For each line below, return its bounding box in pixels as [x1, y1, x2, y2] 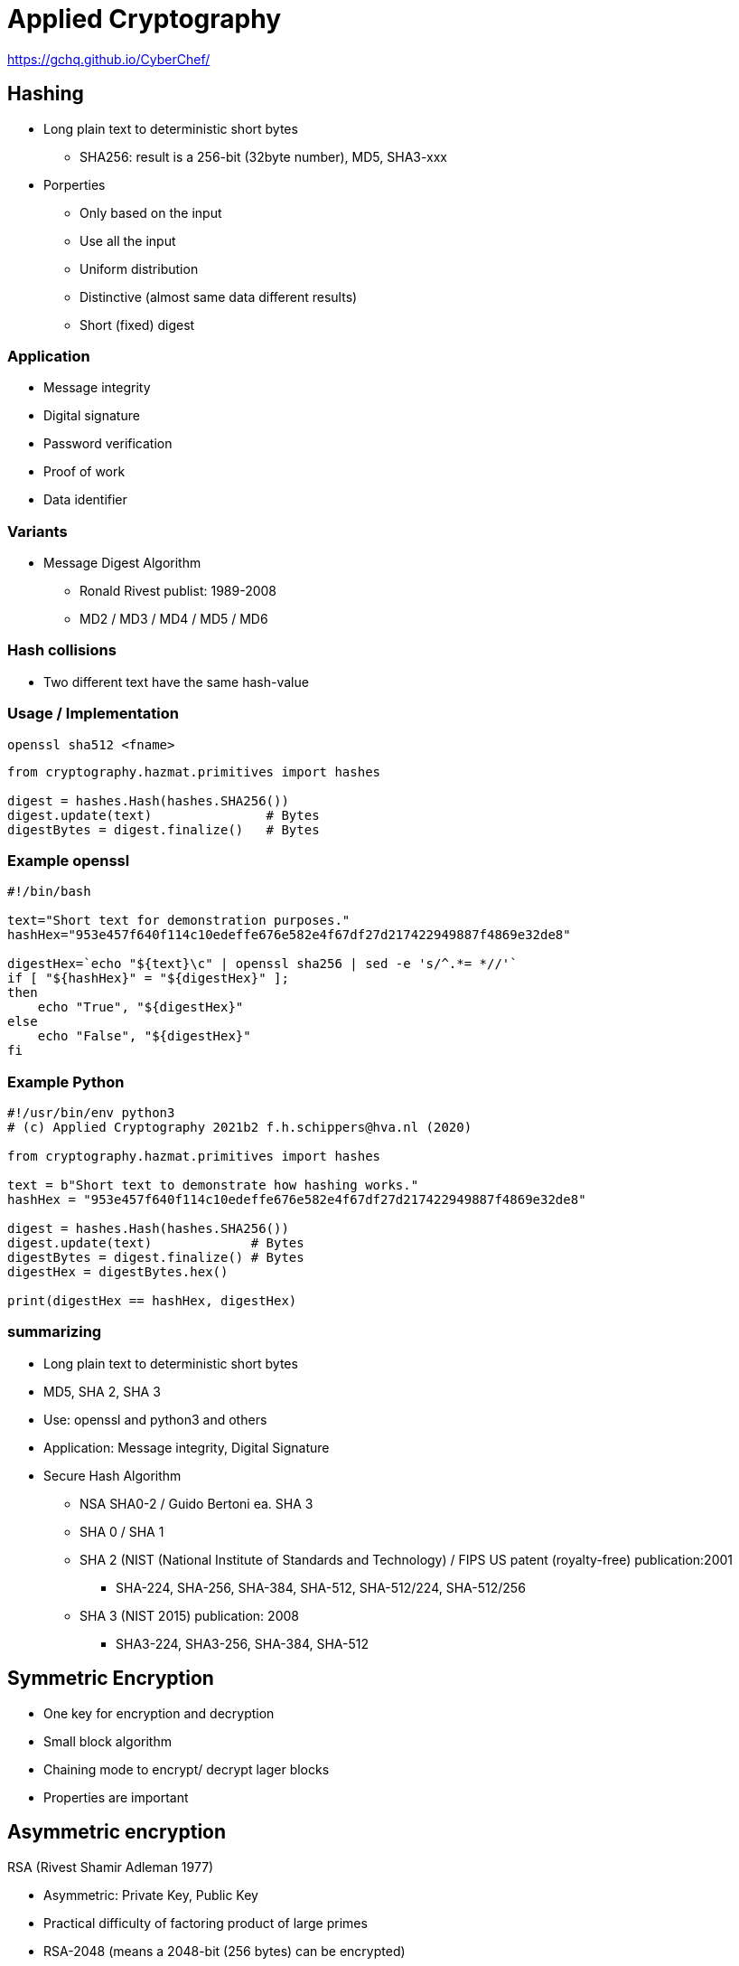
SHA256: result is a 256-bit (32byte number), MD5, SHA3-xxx [80, 148, 447, 165]
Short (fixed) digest [80, 316, 195, 333]
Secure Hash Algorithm [43, 1467, 182, 1483]
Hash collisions [7, 641, 117, 660]
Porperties [43, 176, 106, 193]
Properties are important [43, 1789, 189, 1805]
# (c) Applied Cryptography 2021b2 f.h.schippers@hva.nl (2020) [7, 1120, 472, 1135]
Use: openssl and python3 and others [43, 1411, 267, 1427]
